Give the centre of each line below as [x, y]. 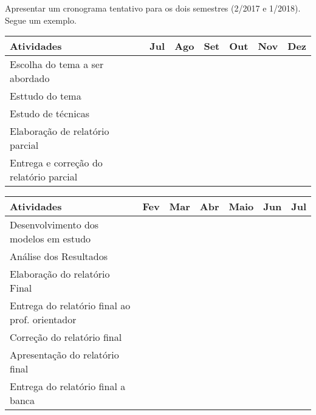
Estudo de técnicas [50, 114]
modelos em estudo [50, 239]
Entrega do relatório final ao [70, 306]
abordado [30, 78]
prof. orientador [43, 320]
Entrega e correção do [56, 163]
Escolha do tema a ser [57, 64]
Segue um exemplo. [41, 20]
